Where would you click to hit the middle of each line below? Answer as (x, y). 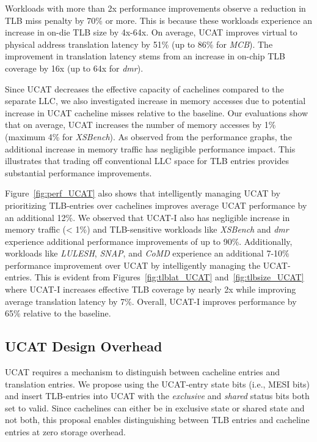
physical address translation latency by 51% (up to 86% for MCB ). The (139, 44)
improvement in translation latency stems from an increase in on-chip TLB (145, 56)
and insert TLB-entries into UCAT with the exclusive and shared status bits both (157, 396)
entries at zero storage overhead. (65, 432)
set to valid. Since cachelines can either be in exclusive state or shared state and (155, 407)
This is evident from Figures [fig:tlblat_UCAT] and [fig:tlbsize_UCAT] (169, 277)
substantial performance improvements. (78, 172)
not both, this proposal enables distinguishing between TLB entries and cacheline (157, 420)
